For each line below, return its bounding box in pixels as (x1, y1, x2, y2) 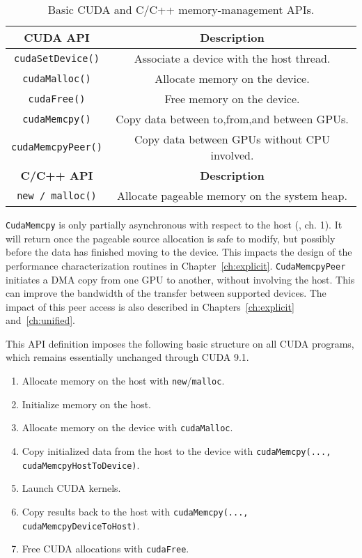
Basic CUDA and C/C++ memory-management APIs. (47, 1, 315, 17)
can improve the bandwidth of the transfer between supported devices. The (6, 286, 326, 300)
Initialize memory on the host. (22, 396, 152, 411)
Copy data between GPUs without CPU (134, 131, 331, 147)
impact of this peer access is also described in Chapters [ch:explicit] (6, 299, 294, 313)
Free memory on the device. (164, 91, 300, 107)
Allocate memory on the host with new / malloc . (22, 373, 225, 388)
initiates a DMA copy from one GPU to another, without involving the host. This (6, 272, 355, 286)
